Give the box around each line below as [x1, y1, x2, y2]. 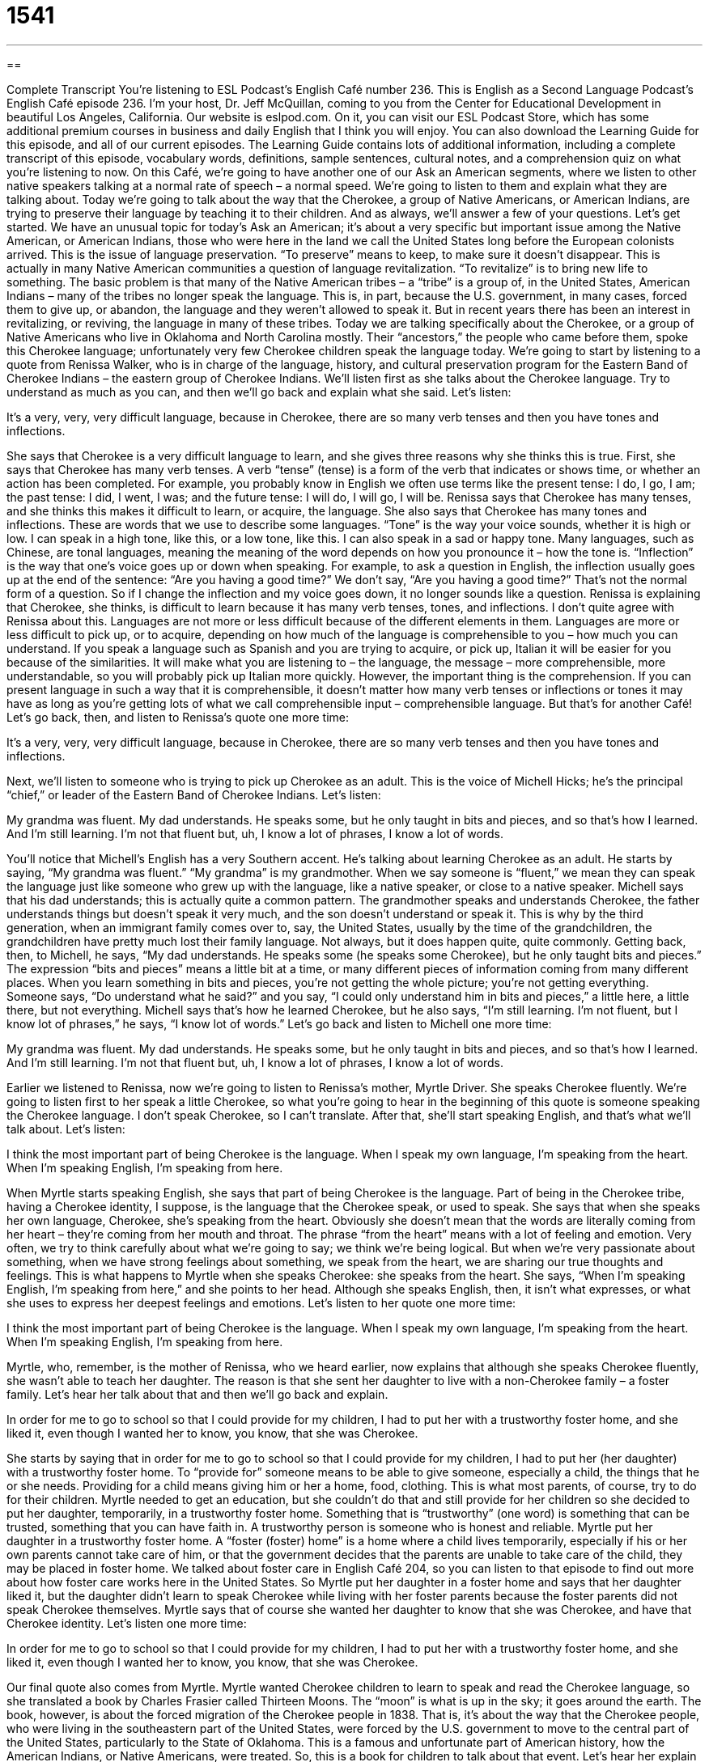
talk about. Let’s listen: [6, 1121, 125, 1136]
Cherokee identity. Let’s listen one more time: [6, 1616, 247, 1630]
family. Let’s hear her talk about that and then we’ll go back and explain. [6, 1387, 388, 1401]
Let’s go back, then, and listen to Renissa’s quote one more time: [6, 709, 350, 724]
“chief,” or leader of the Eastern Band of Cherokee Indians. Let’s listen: [6, 787, 381, 802]
